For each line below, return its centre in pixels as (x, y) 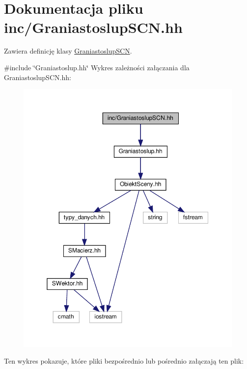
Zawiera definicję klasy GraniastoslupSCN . (68, 51)
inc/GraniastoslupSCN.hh (93, 27)
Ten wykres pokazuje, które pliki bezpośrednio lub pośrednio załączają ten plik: (124, 360)
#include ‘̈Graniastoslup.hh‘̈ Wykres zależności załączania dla (97, 67)
